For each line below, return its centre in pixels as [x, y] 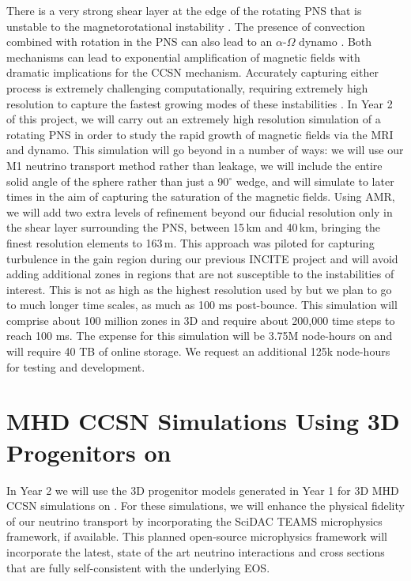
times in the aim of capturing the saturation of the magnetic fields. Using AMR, [201, 196]
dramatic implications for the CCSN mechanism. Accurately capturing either [192, 72]
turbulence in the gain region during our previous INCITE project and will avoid [202, 258]
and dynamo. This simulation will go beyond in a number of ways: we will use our [205, 150]
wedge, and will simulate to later [315, 181]
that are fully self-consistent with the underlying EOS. [138, 567]
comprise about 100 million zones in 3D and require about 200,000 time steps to [201, 320]
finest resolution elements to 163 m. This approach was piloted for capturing [190, 242]
